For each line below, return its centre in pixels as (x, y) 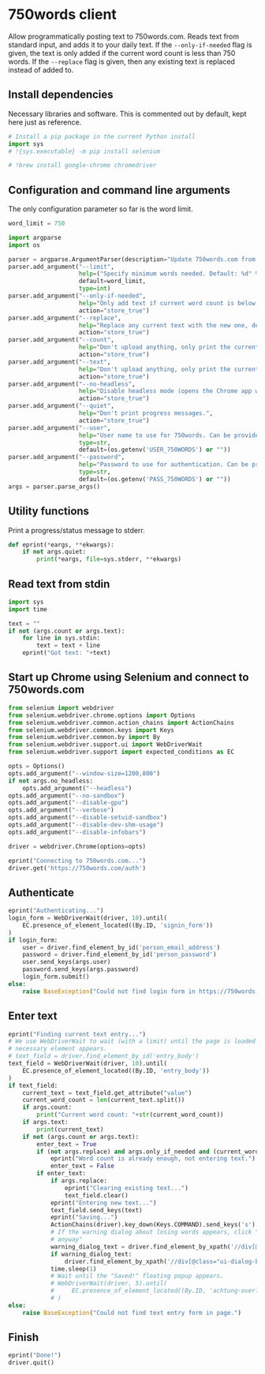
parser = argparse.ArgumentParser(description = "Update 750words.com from (132, 259)
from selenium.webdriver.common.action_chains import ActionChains (121, 722)
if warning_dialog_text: (91, 1254)
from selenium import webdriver (61, 708)
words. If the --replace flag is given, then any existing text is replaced (121, 62)
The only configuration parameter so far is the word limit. (101, 209)
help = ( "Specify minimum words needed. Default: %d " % (169, 274)
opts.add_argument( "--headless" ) (77, 788)
